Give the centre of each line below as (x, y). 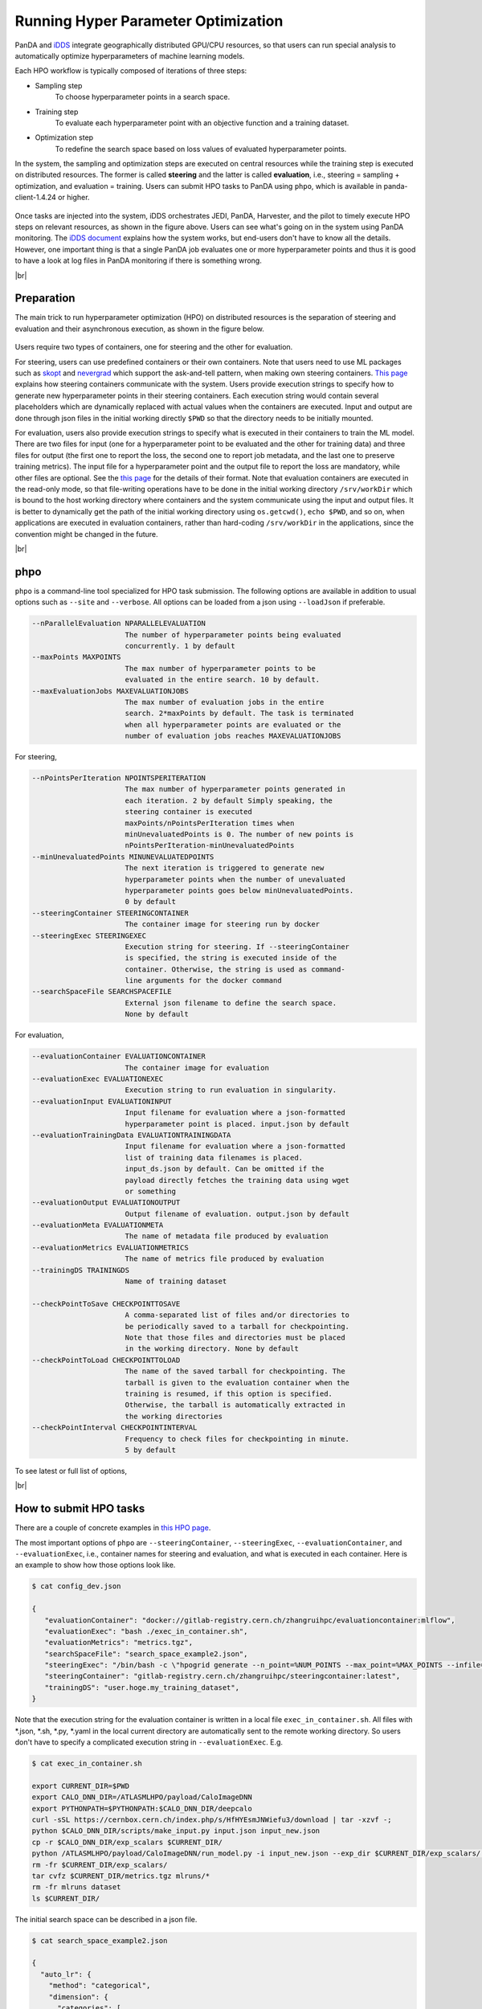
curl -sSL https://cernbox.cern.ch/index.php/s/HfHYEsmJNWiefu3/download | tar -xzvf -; (212, 1819)
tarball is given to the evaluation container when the (237, 1383)
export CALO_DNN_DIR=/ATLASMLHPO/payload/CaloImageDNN (142, 1797)
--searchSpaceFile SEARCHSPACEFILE (102, 992)
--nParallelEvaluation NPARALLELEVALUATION (119, 624)
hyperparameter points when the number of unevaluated (235, 879)
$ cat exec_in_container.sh (87, 1764)
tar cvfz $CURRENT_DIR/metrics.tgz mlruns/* (121, 1876)
